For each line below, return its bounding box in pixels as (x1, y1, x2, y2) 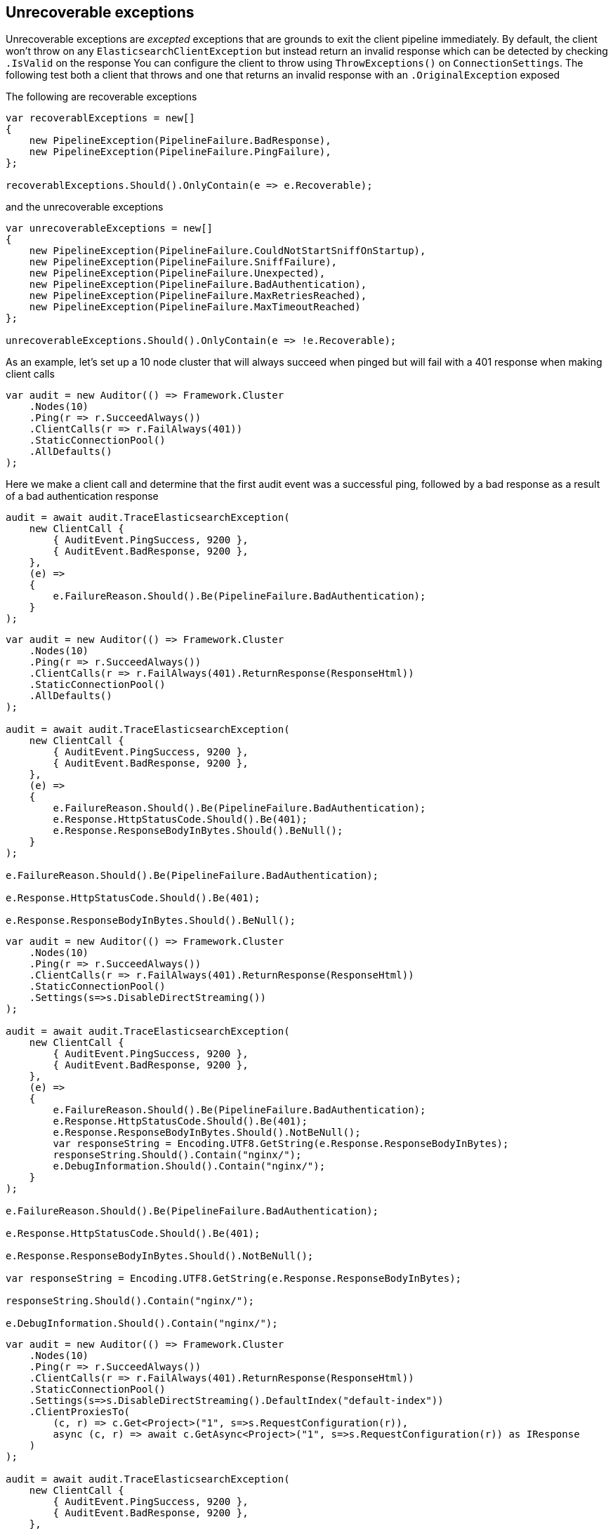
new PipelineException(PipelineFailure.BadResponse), (29, 135, 331, 147)
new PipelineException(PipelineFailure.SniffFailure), (29, 256, 338, 268)
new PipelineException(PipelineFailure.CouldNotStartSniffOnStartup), (29, 245, 426, 257)
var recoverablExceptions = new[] (6, 112, 195, 124)
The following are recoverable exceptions (6, 91, 197, 103)
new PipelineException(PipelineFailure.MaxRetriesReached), (29, 290, 367, 302)
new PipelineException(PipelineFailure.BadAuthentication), (29, 279, 367, 291)
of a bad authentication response (6, 490, 159, 503)
